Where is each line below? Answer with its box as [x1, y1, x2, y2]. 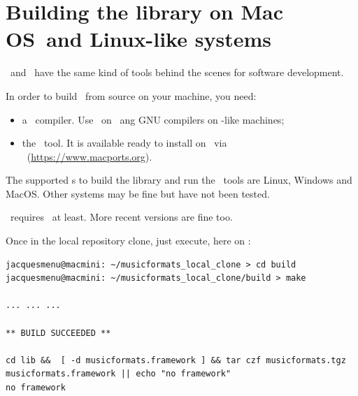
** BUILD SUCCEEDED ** [6, 328, 111, 338]
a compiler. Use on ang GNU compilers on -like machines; [22, 112, 285, 126]
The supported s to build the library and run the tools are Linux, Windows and [6, 173, 352, 187]
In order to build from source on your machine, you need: [6, 88, 257, 103]
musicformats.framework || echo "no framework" [6, 369, 231, 379]
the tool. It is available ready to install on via [22, 135, 227, 150]
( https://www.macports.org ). [27, 149, 152, 163]
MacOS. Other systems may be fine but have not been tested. [6, 186, 270, 200]
